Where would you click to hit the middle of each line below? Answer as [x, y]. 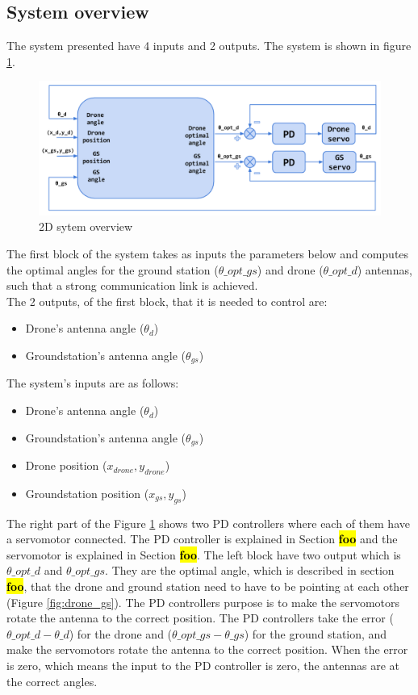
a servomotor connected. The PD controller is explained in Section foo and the [202, 539]
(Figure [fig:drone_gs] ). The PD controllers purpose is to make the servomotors [203, 602]
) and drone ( [290, 269]
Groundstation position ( [87, 493]
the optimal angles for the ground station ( [113, 269]
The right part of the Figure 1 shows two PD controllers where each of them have [208, 523]
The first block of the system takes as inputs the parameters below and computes [208, 254]
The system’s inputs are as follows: [93, 383]
